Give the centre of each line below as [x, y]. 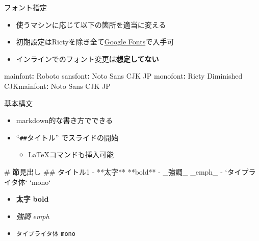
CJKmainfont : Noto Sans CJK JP [57, 86]
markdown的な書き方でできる [64, 120]
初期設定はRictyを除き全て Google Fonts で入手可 [95, 42]
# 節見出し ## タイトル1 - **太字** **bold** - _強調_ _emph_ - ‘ [116, 172]
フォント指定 [25, 7]
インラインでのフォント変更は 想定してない [87, 58]
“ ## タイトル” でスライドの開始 [67, 137]
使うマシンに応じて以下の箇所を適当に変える [91, 24]
